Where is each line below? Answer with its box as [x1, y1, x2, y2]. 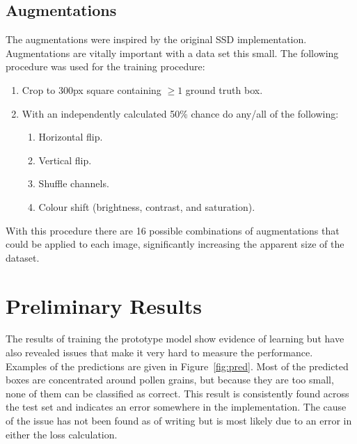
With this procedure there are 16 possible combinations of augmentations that [6, 223, 340, 237]
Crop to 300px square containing [22, 82, 161, 97]
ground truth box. [185, 82, 263, 97]
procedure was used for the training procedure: [6, 59, 205, 74]
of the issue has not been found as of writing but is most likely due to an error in [6, 413, 352, 428]
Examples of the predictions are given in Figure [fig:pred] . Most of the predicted [6, 358, 349, 373]
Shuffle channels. [38, 176, 109, 191]
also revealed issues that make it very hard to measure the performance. [6, 345, 313, 360]
